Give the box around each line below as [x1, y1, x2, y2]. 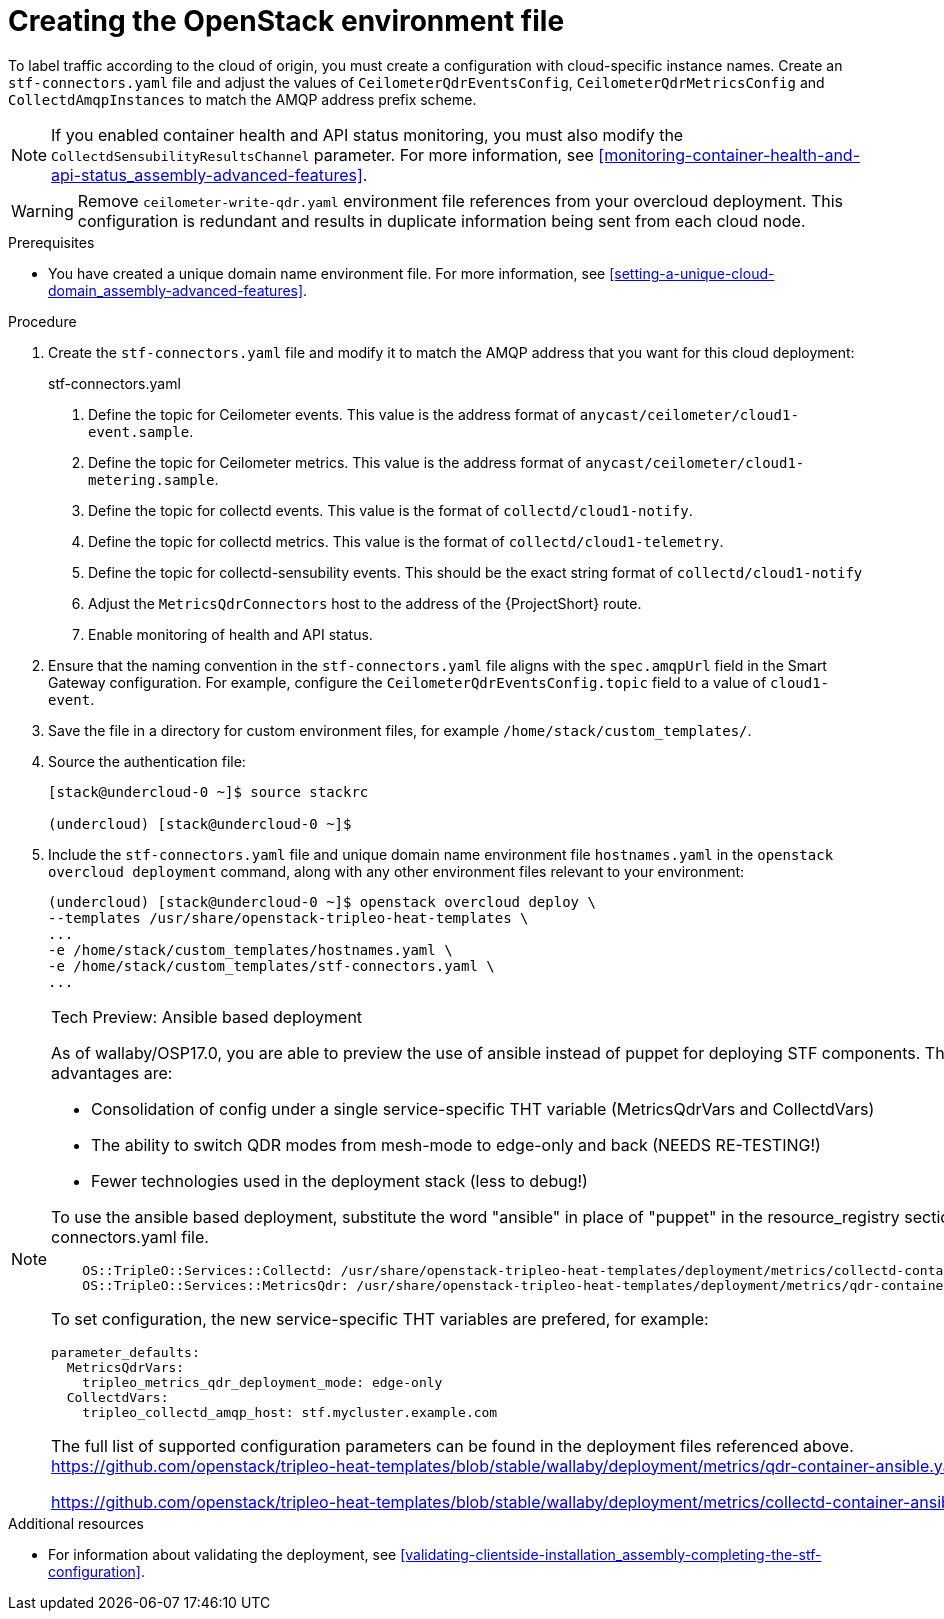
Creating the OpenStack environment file [8, 4, 565, 38]
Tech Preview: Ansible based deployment [51, 1006, 363, 1027]
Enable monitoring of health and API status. [88, 625, 373, 643]
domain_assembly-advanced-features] [48, 281, 304, 299]
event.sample [88, 423, 190, 440]
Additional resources [8, 1514, 144, 1532]
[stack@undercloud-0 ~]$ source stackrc [48, 783, 369, 800]
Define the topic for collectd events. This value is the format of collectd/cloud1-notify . [88, 501, 693, 519]
